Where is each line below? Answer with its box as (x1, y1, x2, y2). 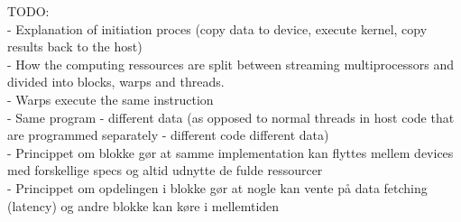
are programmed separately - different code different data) (7, 125, 329, 144)
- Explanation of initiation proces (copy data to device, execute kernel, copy (7, 19, 428, 38)
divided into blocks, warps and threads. (7, 72, 225, 91)
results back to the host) (7, 37, 143, 56)
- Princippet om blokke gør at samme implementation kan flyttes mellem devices (7, 143, 454, 162)
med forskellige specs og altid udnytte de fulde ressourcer (7, 161, 323, 180)
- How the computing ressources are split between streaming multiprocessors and (7, 54, 455, 73)
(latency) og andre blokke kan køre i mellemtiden (7, 196, 280, 215)
